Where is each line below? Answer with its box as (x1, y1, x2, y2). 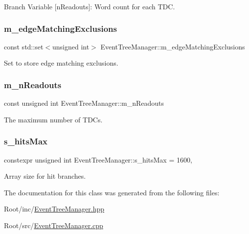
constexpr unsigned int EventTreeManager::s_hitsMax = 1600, (4, 154, 192, 164)
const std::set (4, 41, 44, 51)
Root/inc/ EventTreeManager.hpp (4, 204, 105, 214)
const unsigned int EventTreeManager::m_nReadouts (4, 98, 164, 108)
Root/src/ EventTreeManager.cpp (4, 220, 103, 230)
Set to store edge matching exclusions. (4, 58, 118, 68)
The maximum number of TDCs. (4, 114, 103, 124)
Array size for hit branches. (4, 171, 86, 181)
